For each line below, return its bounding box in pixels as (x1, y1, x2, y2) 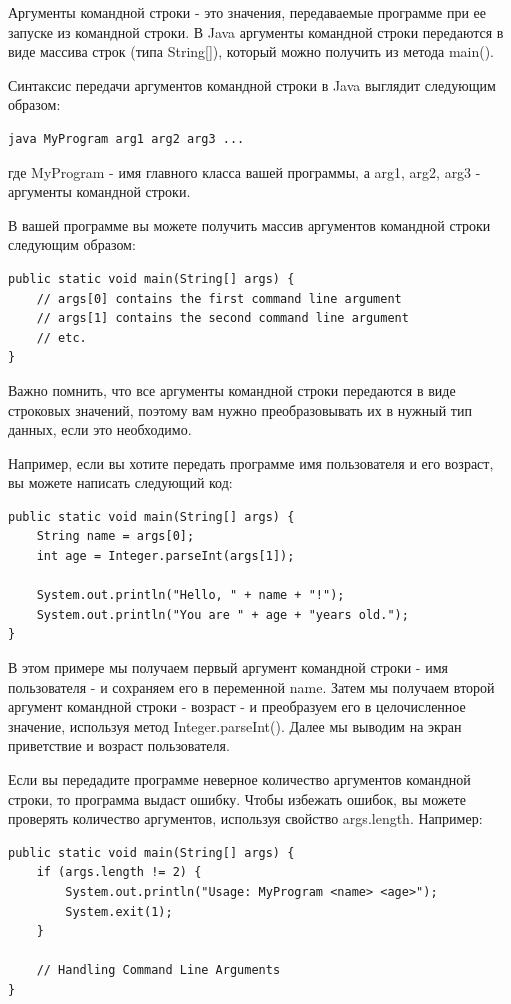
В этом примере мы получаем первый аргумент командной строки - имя (8, 657, 448, 678)
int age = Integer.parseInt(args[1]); (36, 549, 295, 564)
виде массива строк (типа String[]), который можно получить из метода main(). (8, 41, 495, 62)
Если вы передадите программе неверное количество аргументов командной (8, 769, 471, 789)
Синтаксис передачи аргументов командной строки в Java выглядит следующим (8, 74, 496, 95)
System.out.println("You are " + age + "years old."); (36, 607, 409, 622)
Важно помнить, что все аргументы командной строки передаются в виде (8, 379, 456, 400)
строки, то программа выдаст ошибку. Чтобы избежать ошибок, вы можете (8, 788, 466, 809)
